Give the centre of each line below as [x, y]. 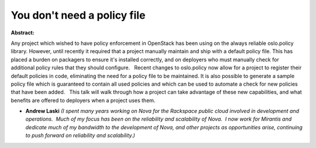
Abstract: [23, 33]
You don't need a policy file [78, 15]
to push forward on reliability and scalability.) [80, 135]
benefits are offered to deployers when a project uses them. [83, 100]
